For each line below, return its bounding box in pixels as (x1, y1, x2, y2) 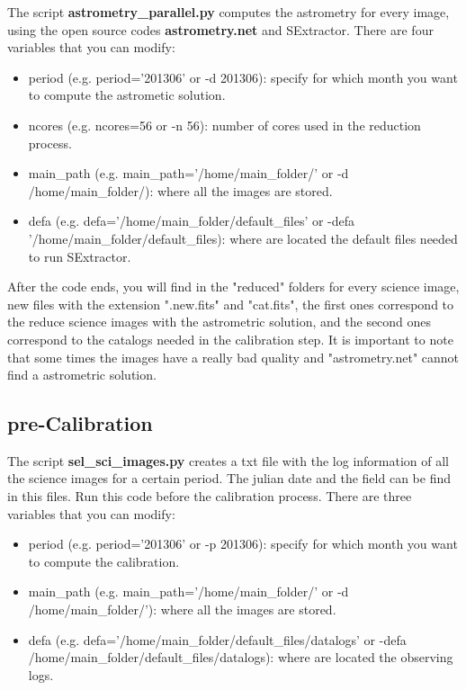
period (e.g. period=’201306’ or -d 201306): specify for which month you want (28, 67, 458, 86)
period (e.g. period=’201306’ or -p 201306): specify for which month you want (28, 534, 458, 553)
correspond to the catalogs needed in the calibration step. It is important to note (7, 329, 453, 348)
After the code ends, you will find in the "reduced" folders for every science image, (7, 277, 460, 296)
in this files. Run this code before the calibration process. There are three (7, 487, 412, 506)
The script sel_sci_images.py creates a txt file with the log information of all (7, 451, 450, 470)
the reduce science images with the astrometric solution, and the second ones (7, 312, 432, 331)
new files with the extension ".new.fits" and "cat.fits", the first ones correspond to (7, 294, 454, 313)
